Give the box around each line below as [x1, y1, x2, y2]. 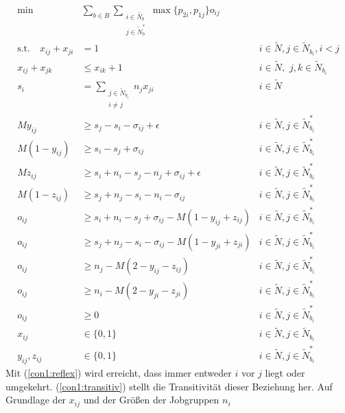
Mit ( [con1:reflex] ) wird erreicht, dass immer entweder [5, 365, 232, 379]
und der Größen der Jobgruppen [83, 392, 219, 407]
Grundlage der [5, 392, 67, 407]
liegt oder [265, 365, 305, 379]
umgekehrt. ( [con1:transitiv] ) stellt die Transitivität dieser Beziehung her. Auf [5, 379, 333, 393]
